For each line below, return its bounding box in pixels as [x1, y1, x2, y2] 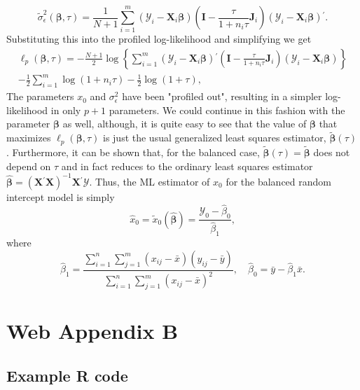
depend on [6, 158, 51, 173]
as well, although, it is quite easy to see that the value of [62, 116, 307, 131]
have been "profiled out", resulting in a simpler [122, 89, 322, 104]
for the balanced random [226, 174, 331, 188]
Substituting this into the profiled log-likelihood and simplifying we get [6, 32, 312, 46]
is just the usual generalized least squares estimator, [102, 130, 326, 145]
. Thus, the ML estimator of [89, 174, 210, 188]
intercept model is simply [6, 189, 115, 204]
